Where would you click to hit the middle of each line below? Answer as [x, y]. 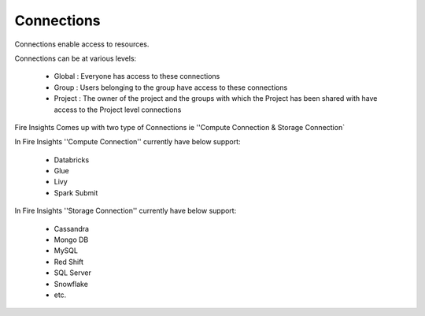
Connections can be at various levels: [76, 58]
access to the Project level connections [118, 110]
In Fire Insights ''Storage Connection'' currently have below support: [126, 211]
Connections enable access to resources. [82, 44]
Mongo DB [71, 240]
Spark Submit [76, 192]
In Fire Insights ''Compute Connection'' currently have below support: [128, 142]
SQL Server [73, 273]
